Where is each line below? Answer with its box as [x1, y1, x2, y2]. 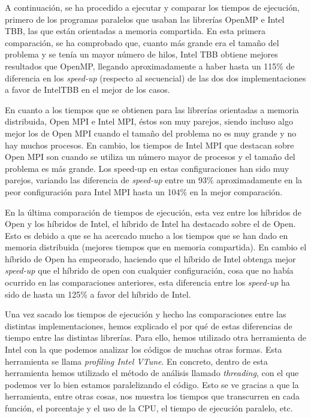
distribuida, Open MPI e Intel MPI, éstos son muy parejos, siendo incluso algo [5, 115, 293, 128]
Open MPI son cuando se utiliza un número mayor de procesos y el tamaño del [5, 150, 295, 163]
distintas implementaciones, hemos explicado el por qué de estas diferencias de [5, 319, 292, 332]
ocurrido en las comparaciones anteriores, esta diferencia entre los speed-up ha [5, 276, 290, 289]
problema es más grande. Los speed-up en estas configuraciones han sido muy [5, 162, 289, 174]
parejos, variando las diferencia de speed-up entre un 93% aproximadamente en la [5, 174, 303, 186]
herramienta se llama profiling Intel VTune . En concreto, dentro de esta [5, 355, 268, 367]
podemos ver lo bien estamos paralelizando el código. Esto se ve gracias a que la [5, 378, 299, 390]
